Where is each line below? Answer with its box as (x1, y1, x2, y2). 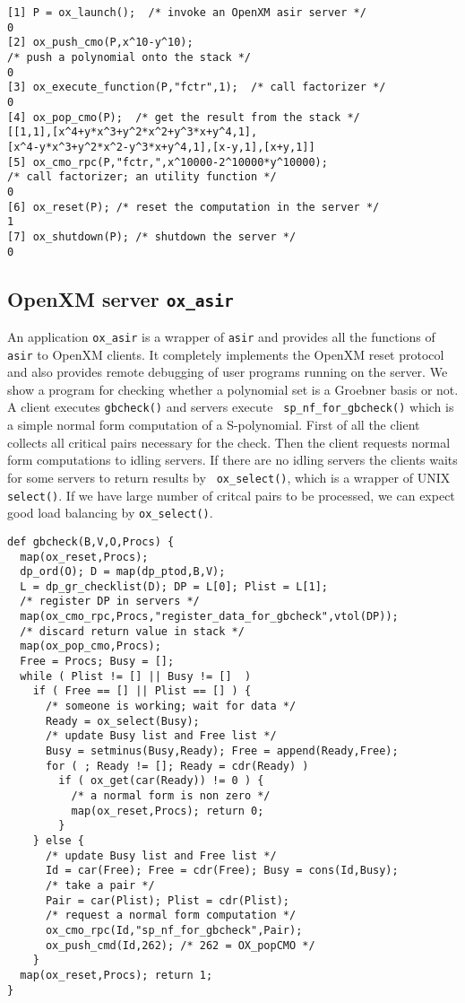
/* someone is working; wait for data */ (45, 700, 297, 713)
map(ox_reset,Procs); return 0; (71, 804, 264, 817)
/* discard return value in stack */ (20, 624, 245, 638)
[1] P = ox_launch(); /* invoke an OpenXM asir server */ (7, 6, 366, 19)
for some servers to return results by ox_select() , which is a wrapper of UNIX (7, 467, 451, 486)
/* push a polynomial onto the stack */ (7, 50, 252, 64)
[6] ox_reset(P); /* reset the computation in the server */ (7, 200, 380, 214)
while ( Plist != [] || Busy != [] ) (20, 669, 252, 683)
